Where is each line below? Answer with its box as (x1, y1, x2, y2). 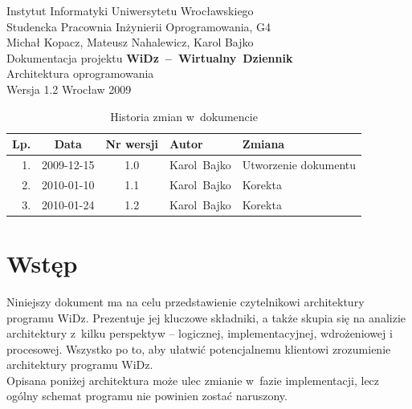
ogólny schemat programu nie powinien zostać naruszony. (6, 387, 288, 404)
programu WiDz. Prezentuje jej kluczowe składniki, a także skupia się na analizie (6, 309, 406, 326)
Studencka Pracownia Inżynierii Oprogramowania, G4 (6, 18, 271, 34)
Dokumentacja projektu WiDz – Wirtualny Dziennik (6, 49, 293, 66)
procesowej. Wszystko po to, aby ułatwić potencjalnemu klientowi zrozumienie (6, 340, 391, 357)
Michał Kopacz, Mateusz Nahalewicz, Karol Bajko (6, 34, 254, 51)
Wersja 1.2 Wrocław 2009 (6, 80, 132, 97)
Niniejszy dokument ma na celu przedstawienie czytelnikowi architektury (6, 293, 365, 310)
